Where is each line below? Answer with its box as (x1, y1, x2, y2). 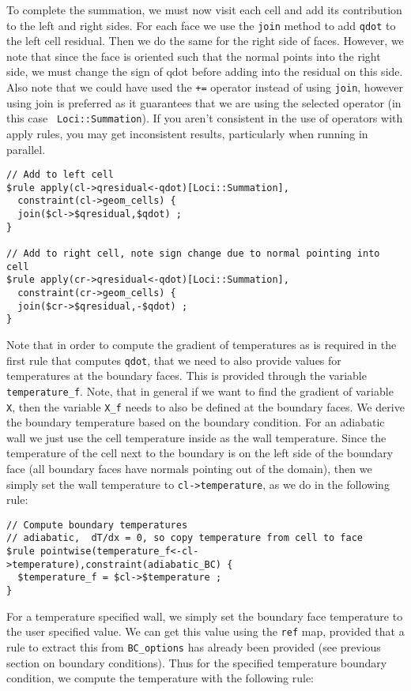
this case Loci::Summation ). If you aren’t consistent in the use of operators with (6, 110, 403, 126)
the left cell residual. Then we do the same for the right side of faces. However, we (6, 32, 404, 49)
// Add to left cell (6, 169, 115, 181)
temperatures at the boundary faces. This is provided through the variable (6, 367, 367, 384)
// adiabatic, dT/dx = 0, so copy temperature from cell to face (6, 532, 364, 544)
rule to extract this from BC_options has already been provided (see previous (6, 638, 381, 655)
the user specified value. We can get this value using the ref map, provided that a (6, 623, 405, 640)
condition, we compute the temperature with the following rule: (6, 670, 315, 686)
